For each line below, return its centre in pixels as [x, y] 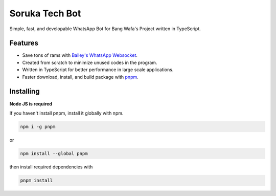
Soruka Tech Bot [45, 13]
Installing [25, 91]
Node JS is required [31, 104]
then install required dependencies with [51, 167]
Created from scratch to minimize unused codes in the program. [90, 62]
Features [24, 43]
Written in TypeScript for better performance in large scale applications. [98, 70]
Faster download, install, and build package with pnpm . [80, 77]
